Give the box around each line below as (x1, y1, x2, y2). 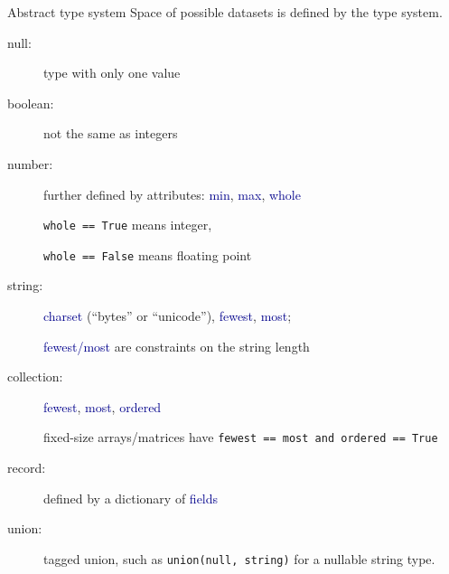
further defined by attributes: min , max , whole (43, 184, 301, 203)
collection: (7, 367, 63, 386)
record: (7, 458, 46, 477)
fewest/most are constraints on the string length (43, 336, 310, 355)
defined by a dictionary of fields (43, 488, 219, 507)
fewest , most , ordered (43, 397, 162, 416)
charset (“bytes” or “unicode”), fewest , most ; (43, 306, 292, 325)
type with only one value (43, 63, 181, 82)
